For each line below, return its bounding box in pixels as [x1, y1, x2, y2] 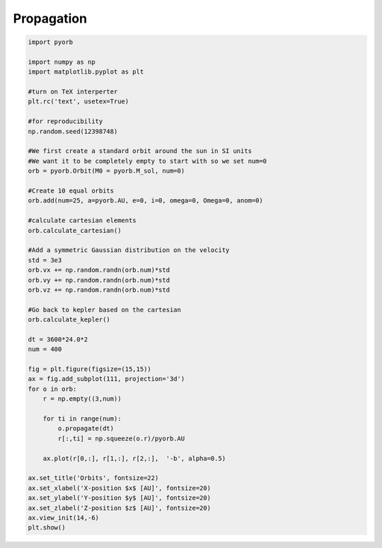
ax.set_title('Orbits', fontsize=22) [28, 474, 159, 482]
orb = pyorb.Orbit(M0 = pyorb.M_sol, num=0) [28, 167, 185, 175]
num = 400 [28, 346, 62, 353]
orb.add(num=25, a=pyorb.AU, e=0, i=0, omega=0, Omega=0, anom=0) [28, 197, 263, 205]
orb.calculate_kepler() [28, 316, 111, 324]
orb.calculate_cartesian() [28, 227, 122, 234]
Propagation [13, 11, 88, 26]
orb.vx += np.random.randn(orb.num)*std [28, 266, 170, 274]
